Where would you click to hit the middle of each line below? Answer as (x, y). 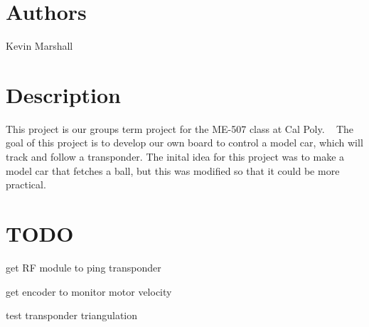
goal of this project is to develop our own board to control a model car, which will (184, 143)
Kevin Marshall (39, 46)
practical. (26, 184)
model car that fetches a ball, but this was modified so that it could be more (173, 170)
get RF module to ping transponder (84, 267)
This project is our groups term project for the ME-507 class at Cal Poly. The (180, 128)
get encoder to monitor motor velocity (89, 291)
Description (64, 94)
